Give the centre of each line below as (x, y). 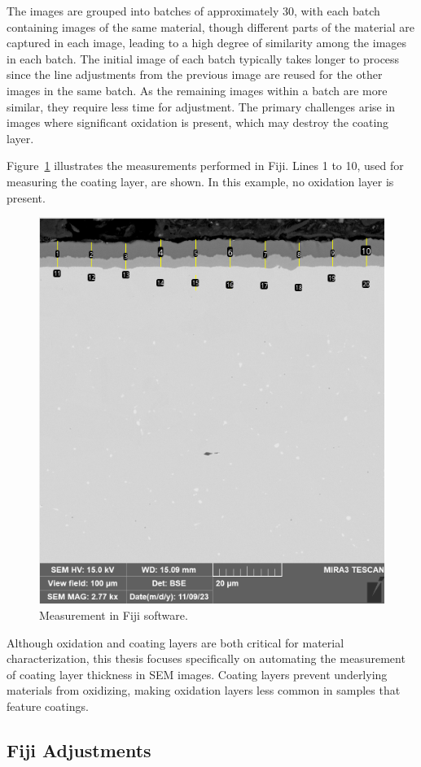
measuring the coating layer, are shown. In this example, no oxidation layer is (200, 181)
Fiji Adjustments (79, 750)
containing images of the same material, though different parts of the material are (210, 26)
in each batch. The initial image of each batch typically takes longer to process (203, 58)
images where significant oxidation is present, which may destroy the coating (198, 122)
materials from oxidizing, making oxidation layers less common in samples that (204, 690)
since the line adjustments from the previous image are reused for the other (195, 74)
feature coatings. (48, 706)
